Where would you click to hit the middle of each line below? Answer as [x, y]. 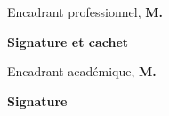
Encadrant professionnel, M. [85, 12]
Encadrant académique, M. [82, 71]
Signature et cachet [68, 41]
